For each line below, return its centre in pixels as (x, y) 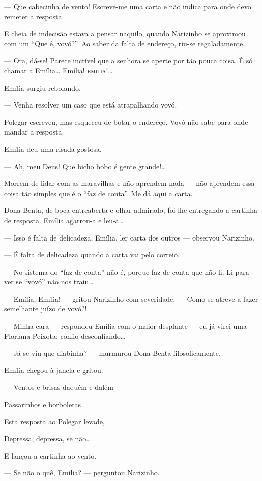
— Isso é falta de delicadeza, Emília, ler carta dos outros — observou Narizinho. (129, 237)
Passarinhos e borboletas (43, 404)
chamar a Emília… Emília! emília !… (59, 70)
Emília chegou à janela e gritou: (54, 370)
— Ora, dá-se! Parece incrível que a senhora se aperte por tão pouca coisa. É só (128, 60)
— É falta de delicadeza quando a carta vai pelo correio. (92, 255)
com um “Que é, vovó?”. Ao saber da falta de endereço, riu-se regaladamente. (125, 43)
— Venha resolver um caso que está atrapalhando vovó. (91, 105)
